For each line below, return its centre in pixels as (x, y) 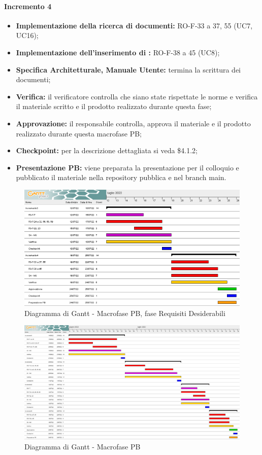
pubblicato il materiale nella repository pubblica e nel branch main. (121, 177)
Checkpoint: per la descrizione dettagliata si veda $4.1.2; (107, 150)
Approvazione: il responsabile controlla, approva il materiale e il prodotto (133, 123)
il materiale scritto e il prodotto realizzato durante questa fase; (114, 106)
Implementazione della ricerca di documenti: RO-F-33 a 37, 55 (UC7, (134, 25)
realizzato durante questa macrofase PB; (79, 133)
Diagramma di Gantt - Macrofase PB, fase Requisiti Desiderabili (125, 313)
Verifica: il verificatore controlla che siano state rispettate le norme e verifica (137, 96)
